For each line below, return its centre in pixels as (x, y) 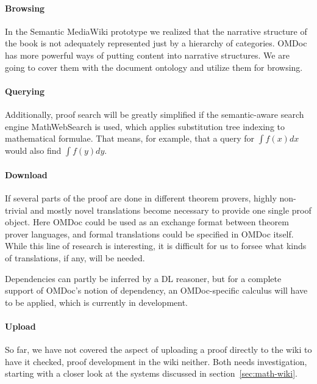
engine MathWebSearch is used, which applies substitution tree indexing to (145, 126)
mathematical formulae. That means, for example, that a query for (130, 138)
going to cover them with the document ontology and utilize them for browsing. (154, 67)
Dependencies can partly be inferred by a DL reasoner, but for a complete (143, 278)
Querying (25, 91)
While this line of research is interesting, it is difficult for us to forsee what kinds (156, 246)
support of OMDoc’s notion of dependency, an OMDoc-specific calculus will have (156, 290)
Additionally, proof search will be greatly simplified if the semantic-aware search (155, 114)
